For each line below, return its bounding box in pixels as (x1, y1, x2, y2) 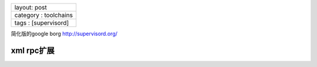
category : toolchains (14, 11, 73, 19)
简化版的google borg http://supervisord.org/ (11, 30, 117, 37)
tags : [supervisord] (14, 19, 69, 26)
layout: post (14, 4, 47, 11)
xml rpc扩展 (11, 45, 55, 55)
